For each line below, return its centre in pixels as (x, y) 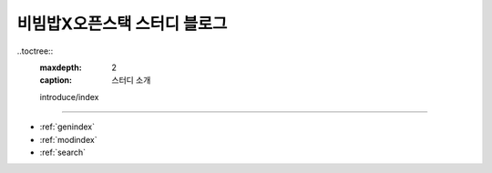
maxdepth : (61, 67)
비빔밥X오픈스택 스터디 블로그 (122, 24)
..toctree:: (35, 51)
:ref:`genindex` (67, 127)
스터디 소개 (131, 80)
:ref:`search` (63, 152)
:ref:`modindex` (68, 139)
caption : (56, 80)
